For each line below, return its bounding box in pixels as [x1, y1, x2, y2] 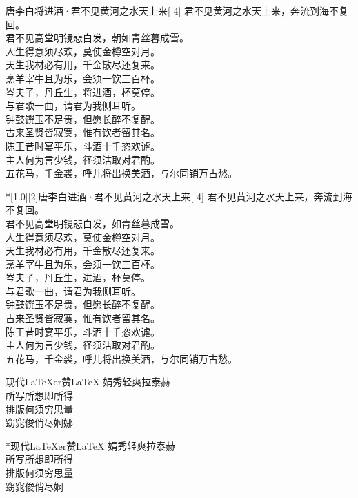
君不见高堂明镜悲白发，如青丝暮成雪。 [6, 216, 179, 230]
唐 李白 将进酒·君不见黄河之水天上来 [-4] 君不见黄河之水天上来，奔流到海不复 [6, 3, 349, 17]
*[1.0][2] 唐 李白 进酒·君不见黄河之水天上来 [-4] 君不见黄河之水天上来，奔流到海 [6, 189, 352, 203]
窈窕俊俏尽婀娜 [6, 415, 73, 430]
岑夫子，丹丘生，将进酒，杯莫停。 [6, 84, 160, 99]
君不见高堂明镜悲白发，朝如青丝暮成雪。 [6, 30, 189, 45]
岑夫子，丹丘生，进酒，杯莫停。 [6, 270, 150, 285]
